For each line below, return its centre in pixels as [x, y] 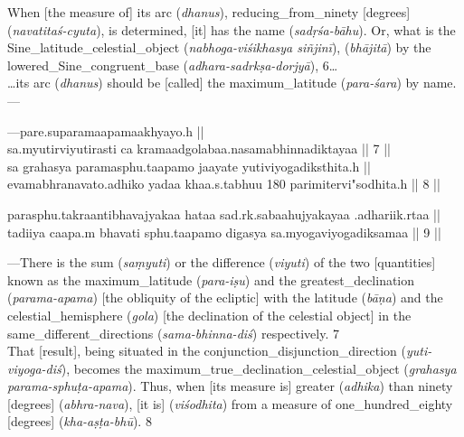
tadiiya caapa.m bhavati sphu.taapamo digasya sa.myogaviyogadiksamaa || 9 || [224, 232]
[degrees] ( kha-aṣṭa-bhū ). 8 [80, 421]
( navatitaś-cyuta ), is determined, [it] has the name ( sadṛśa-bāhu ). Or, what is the [232, 29]
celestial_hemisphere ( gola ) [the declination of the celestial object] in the [209, 315]
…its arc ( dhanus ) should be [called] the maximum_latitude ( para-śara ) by [213, 83]
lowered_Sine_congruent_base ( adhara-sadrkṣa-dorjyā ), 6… [173, 65]
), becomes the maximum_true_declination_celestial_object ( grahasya [259, 368]
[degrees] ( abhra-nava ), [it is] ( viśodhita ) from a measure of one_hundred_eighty [230, 403]
